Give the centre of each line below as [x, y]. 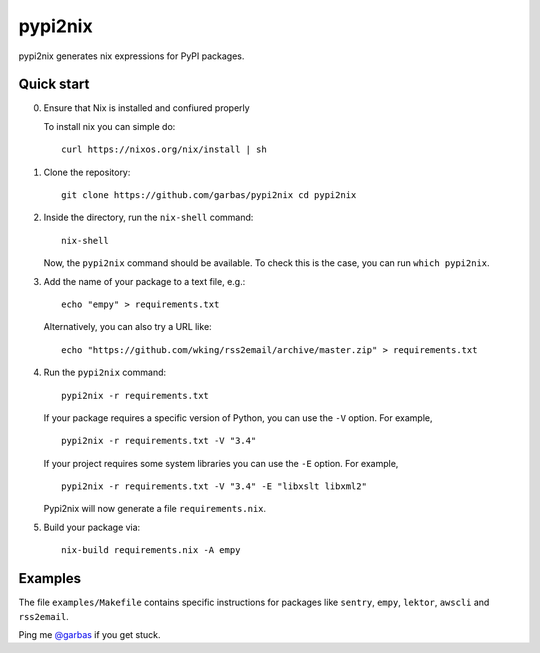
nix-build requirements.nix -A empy [151, 550]
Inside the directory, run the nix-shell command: [148, 217]
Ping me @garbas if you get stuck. [89, 634]
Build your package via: [92, 527]
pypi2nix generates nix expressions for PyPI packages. [131, 56]
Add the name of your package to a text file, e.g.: [144, 281]
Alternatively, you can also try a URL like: [127, 327]
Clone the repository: [87, 172]
